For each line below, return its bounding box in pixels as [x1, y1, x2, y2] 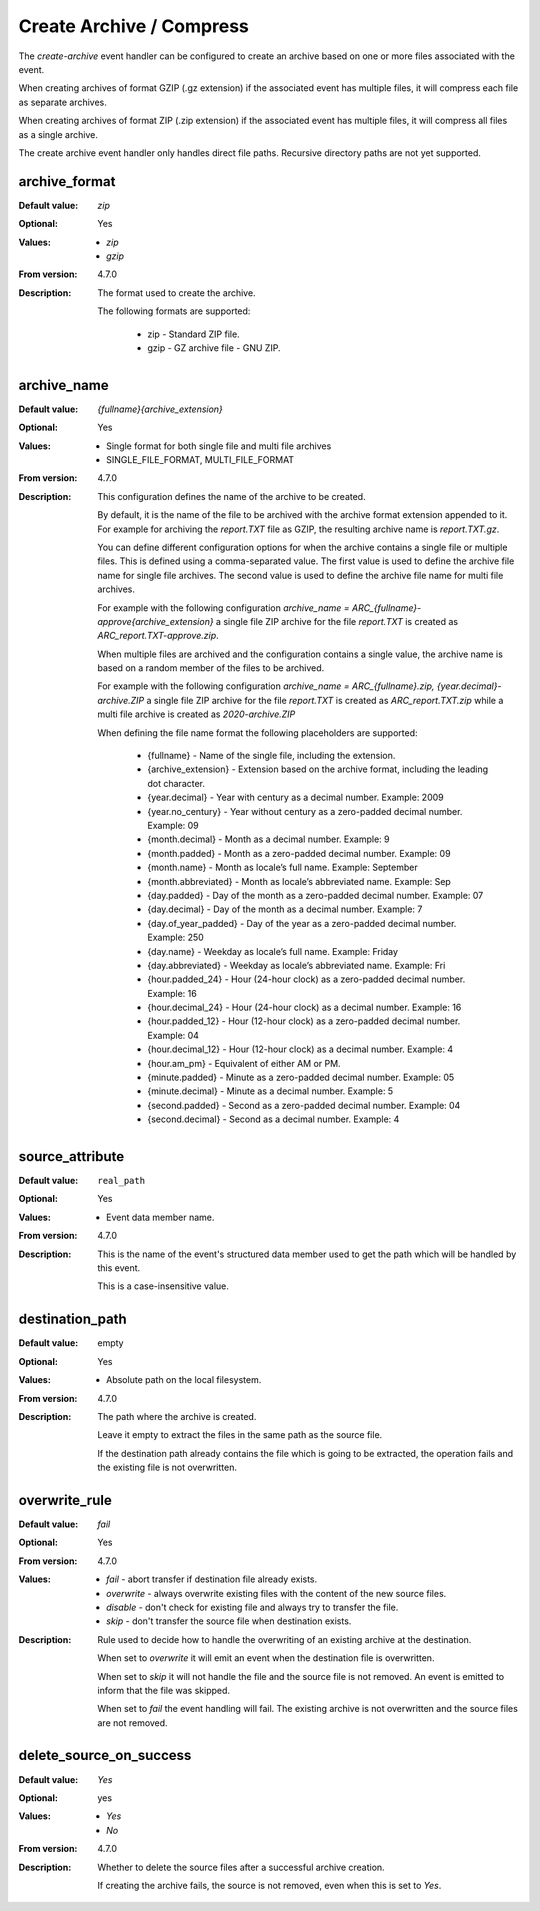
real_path [97, 1175, 145, 1187]
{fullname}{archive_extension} [97, 403, 224, 415]
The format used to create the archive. [97, 286, 256, 299]
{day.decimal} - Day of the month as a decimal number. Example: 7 [147, 903, 423, 915]
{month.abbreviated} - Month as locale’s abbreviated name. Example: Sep [147, 875, 452, 887]
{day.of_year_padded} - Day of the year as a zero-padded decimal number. [147, 917, 457, 929]
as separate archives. [18, 96, 107, 108]
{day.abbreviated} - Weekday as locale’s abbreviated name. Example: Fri [147, 959, 446, 971]
